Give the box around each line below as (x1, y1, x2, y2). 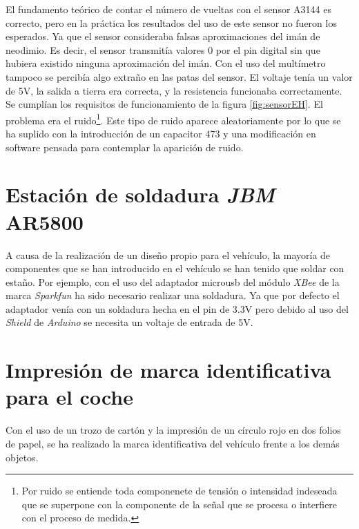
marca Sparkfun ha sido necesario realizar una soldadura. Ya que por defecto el (6, 288, 340, 302)
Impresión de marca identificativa (6, 356, 331, 384)
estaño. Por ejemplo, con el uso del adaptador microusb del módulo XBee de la (6, 274, 340, 289)
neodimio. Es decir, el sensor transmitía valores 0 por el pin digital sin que (6, 42, 320, 57)
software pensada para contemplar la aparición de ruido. (6, 140, 244, 154)
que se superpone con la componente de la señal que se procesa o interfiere (21, 497, 338, 511)
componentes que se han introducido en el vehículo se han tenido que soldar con (6, 261, 345, 276)
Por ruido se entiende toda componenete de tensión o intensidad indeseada (21, 483, 338, 498)
